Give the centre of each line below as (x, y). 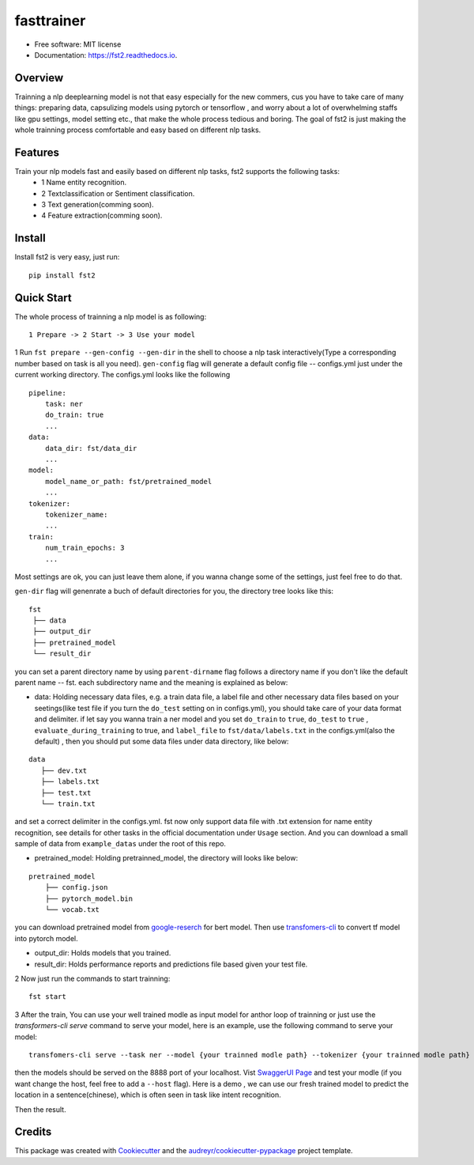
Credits (33, 1132)
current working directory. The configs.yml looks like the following (122, 375)
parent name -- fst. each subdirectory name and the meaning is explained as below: (151, 683)
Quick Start (43, 298)
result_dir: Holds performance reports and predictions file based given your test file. (171, 964)
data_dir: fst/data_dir (91, 448)
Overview (39, 78)
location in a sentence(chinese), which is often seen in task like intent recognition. (148, 1095)
